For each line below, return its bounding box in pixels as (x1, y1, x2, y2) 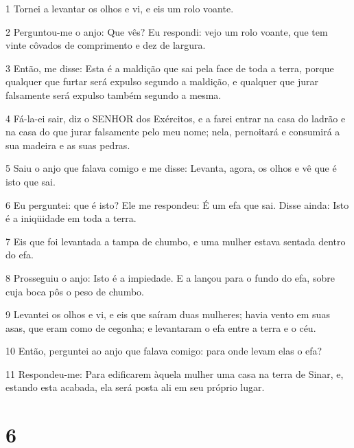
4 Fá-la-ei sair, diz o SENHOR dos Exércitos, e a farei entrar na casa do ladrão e (5, 111, 346, 125)
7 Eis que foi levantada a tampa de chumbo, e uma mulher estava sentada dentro (5, 234, 346, 248)
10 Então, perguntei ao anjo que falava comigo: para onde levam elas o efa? (5, 344, 322, 358)
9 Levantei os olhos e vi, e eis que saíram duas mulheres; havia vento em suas (5, 307, 330, 322)
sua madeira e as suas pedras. (5, 137, 130, 152)
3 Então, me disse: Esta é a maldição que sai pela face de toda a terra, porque (5, 60, 334, 75)
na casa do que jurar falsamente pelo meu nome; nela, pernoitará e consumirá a (5, 124, 340, 139)
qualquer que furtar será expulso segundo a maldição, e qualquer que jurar (5, 74, 318, 89)
